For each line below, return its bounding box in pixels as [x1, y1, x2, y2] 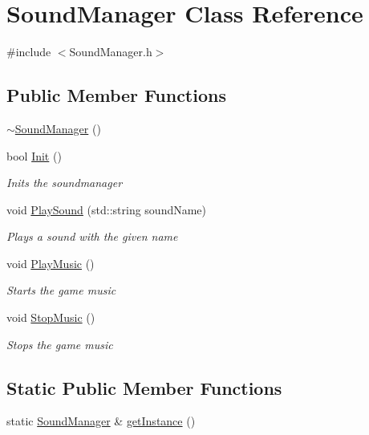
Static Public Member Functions [6, 375, 282, 400]
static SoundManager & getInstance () [6, 413, 196, 429]
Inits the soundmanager [6, 174, 123, 191]
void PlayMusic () [6, 254, 95, 271]
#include [6, 43, 51, 60]
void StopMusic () [6, 309, 95, 326]
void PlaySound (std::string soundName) [6, 201, 207, 217]
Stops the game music [6, 335, 113, 352]
